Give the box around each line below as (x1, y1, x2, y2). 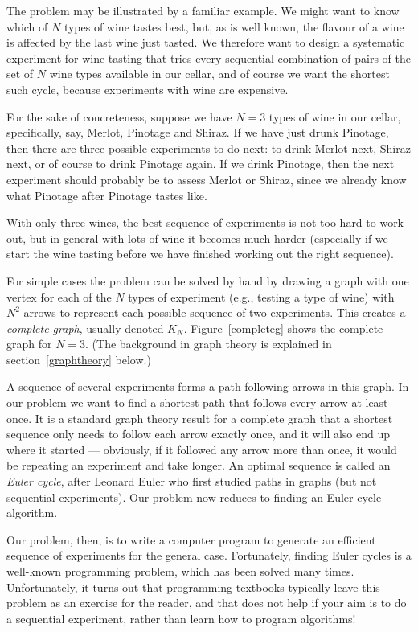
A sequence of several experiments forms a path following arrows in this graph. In (6, 378, 409, 395)
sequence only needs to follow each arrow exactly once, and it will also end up (6, 425, 391, 442)
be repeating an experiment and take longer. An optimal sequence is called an (6, 457, 391, 474)
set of (6, 65, 34, 82)
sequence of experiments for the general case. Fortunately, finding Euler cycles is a (6, 547, 412, 564)
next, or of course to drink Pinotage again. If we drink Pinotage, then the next (6, 155, 395, 172)
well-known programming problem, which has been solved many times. (6, 563, 354, 579)
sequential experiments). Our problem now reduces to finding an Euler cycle (6, 488, 382, 505)
